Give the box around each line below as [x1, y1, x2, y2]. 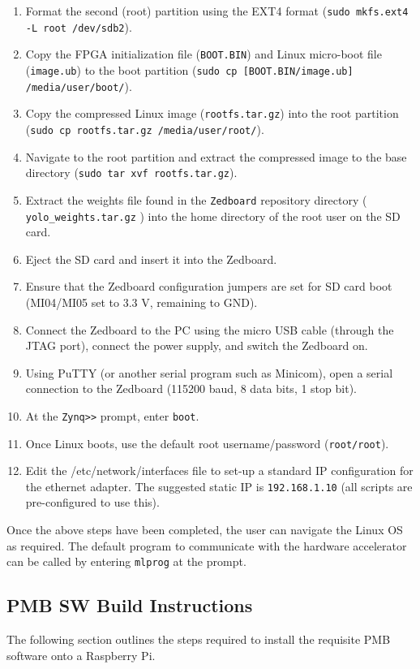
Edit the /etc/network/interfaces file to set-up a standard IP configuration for [25, 462, 414, 479]
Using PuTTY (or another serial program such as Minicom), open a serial [25, 364, 393, 381]
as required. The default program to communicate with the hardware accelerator [6, 537, 407, 554]
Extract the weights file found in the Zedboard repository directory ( [25, 191, 367, 208]
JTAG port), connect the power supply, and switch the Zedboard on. [25, 337, 368, 354]
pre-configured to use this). [25, 494, 160, 511]
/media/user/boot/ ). [25, 77, 132, 94]
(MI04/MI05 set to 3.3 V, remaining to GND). [25, 293, 258, 310]
